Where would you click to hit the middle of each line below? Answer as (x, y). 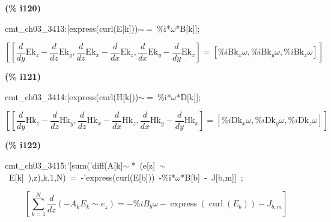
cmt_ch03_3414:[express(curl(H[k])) (72, 96)
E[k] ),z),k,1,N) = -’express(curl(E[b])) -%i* (92, 177)
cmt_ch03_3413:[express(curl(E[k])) (71, 28)
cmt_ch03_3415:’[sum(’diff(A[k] (64, 165)
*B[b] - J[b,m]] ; (212, 177)
